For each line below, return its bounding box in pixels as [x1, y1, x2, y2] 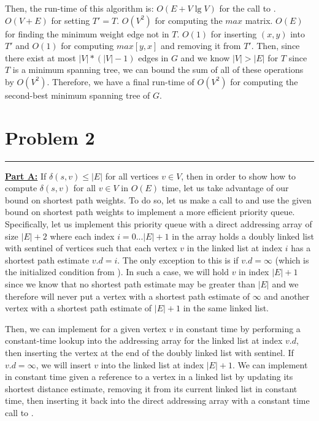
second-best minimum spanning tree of [5, 88, 150, 101]
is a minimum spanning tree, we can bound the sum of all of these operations [12, 63, 304, 76]
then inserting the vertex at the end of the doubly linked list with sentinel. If [5, 346, 294, 358]
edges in [138, 51, 169, 64]
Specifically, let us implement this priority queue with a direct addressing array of [5, 218, 312, 230]
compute [5, 181, 37, 194]
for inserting [210, 27, 257, 40]
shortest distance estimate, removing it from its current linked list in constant [5, 382, 298, 395]
